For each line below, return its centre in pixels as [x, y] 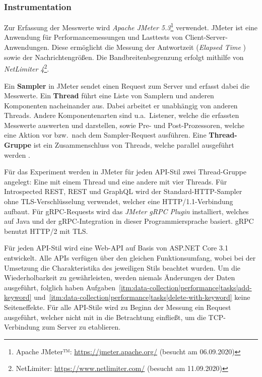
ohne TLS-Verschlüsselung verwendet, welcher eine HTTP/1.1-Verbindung [119, 201]
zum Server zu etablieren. [81, 327]
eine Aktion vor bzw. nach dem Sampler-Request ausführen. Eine [105, 135]
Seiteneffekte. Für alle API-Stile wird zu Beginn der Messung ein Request [118, 307]
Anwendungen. [27, 47]
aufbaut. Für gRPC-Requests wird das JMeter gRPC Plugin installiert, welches [126, 211]
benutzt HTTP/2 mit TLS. [46, 231]
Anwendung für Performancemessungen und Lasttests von [93, 37]
